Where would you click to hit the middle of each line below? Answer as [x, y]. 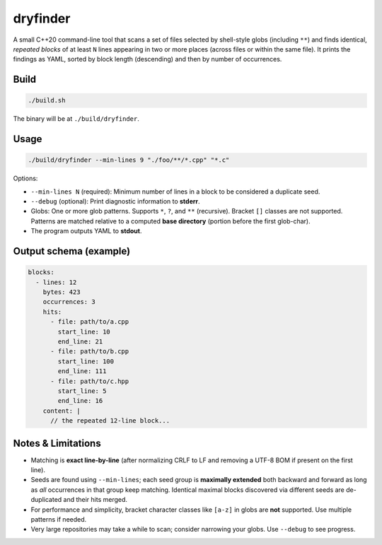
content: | [62, 411]
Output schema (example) [72, 251]
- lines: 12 [56, 282]
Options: [25, 178]
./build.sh [47, 100]
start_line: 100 [86, 361]
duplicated [46, 500]
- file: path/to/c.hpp [90, 381]
